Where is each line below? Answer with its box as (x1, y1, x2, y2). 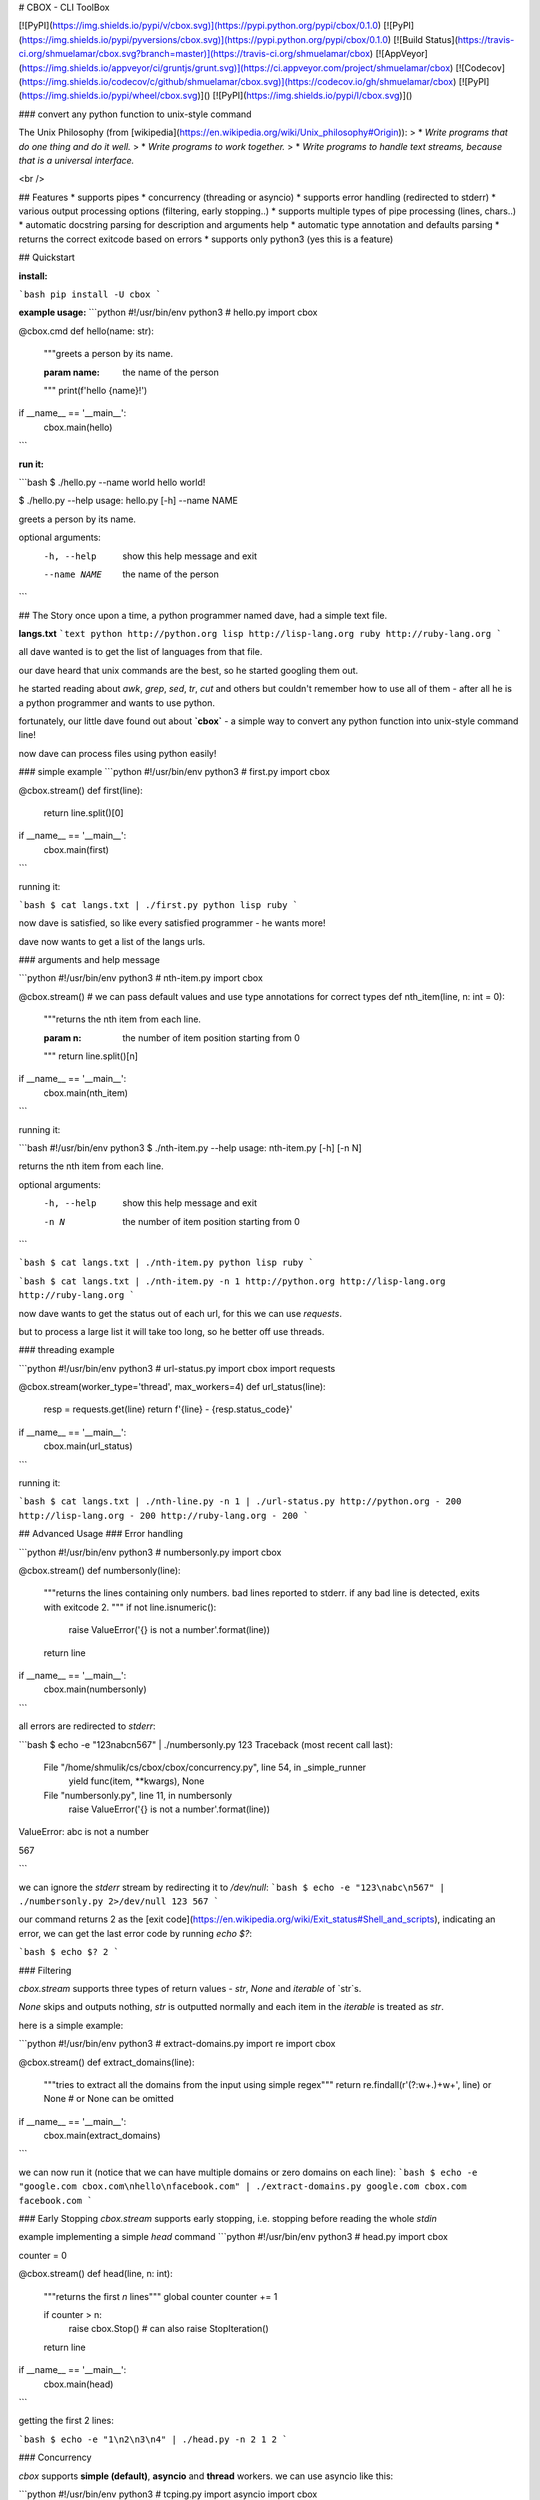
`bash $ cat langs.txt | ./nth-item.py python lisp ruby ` (18, 1257, 315, 1269)
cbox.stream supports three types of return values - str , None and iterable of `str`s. (18, 1982, 362, 1994)
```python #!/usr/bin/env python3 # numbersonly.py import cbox (18, 1546, 282, 1558)
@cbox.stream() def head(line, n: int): (18, 2268, 174, 2280)
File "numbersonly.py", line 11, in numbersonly (43, 1789, 233, 1801)
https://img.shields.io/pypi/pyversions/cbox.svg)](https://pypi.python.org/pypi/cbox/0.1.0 (21, 33, 389, 45)
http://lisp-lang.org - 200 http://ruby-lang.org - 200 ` (18, 1510, 309, 1521)
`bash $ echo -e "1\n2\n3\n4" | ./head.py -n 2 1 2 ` (18, 2433, 288, 2445)
